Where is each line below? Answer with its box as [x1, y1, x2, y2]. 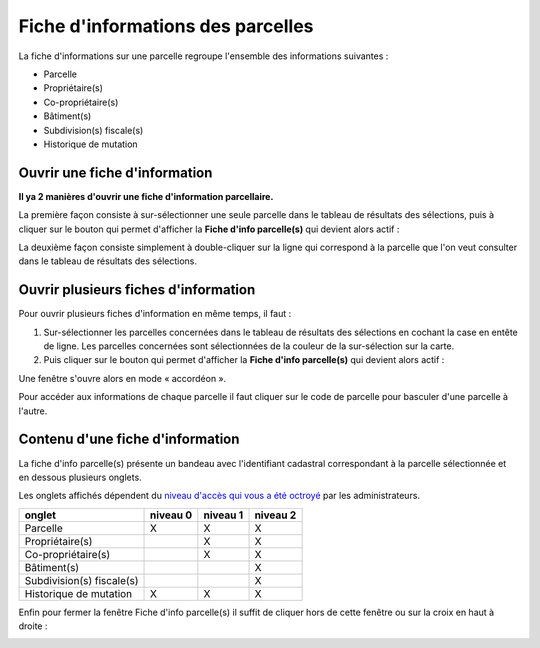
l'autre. [18, 405, 48, 417]
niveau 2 [254, 508, 297, 522]
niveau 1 [203, 508, 244, 522]
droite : [18, 620, 48, 632]
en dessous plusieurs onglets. [18, 471, 142, 483]
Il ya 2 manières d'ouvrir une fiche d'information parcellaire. [18, 190, 274, 202]
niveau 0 [150, 508, 193, 522]
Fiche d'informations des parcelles [18, 15, 314, 37]
